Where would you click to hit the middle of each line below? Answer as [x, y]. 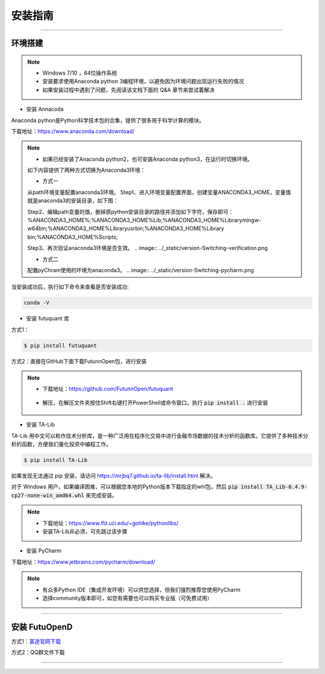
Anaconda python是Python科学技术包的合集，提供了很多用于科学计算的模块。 [108, 120]
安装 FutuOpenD [42, 627]
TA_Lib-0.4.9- [287, 487]
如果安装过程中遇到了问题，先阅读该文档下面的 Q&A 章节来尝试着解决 [128, 90]
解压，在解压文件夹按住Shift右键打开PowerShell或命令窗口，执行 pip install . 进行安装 [155, 402]
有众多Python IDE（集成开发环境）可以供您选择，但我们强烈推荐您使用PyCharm [141, 590]
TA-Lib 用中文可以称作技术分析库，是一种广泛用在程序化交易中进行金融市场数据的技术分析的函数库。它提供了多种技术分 [160, 435]
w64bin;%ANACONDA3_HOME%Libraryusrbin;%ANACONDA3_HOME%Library [126, 228]
